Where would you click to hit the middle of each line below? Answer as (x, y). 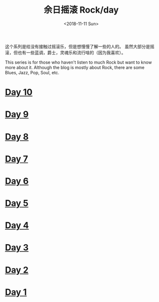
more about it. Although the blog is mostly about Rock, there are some (75, 67)
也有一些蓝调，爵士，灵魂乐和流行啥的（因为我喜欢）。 (72, 52)
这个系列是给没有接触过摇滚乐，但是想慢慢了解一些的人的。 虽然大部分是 (78, 46)
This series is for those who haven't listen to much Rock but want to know (79, 62)
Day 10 (19, 92)
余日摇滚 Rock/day (81, 10)
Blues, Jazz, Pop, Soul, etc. (32, 72)
